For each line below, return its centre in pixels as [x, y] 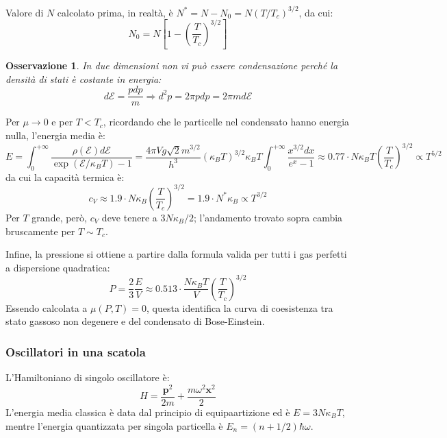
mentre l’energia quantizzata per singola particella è [114, 425]
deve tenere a [129, 217]
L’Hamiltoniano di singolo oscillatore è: [88, 377]
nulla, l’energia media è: [55, 135]
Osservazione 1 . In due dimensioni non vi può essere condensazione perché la [172, 65]
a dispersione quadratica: [58, 267]
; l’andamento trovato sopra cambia [268, 217]
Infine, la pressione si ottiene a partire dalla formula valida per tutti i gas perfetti [176, 254]
